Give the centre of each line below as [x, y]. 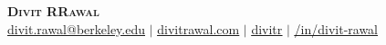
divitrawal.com [198, 28]
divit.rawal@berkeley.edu [77, 28]
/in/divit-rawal [336, 28]
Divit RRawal [53, 11]
